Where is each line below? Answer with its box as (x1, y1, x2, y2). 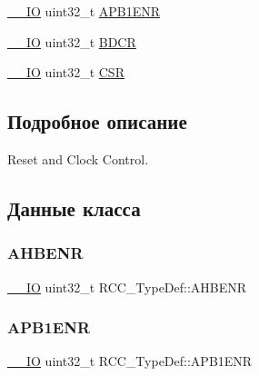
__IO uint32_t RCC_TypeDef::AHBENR (7, 277, 247, 296)
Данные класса (7, 193, 141, 222)
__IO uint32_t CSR (7, 63, 125, 82)
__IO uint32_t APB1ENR (7, 2, 161, 20)
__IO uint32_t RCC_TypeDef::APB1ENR (7, 351, 253, 371)
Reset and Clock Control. (7, 149, 149, 168)
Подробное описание (7, 107, 187, 135)
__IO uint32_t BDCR (7, 32, 136, 51)
